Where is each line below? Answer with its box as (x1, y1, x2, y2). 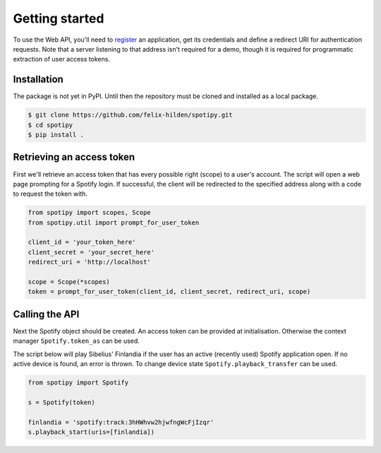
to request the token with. (13, 189, 88, 198)
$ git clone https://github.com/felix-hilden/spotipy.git (28, 111, 233, 119)
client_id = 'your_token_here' (28, 238, 137, 247)
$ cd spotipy (28, 121, 73, 129)
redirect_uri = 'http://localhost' (28, 258, 151, 266)
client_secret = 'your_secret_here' (28, 248, 155, 256)
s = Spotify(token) (28, 398, 95, 406)
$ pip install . (28, 131, 85, 139)
